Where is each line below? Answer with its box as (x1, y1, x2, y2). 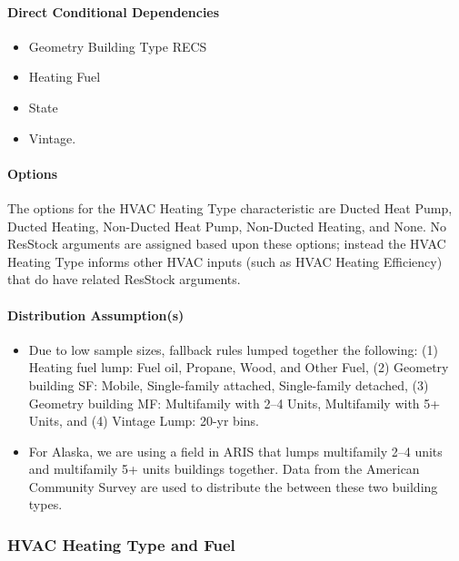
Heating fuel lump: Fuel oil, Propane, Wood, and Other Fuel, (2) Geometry (28, 358, 449, 377)
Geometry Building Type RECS (28, 36, 207, 55)
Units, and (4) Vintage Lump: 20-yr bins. (28, 411, 259, 430)
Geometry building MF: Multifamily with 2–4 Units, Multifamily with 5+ (28, 393, 441, 412)
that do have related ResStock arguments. (7, 270, 241, 289)
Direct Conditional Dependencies (7, 2, 220, 21)
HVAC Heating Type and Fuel (7, 534, 235, 556)
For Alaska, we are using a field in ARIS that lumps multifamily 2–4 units (28, 441, 443, 460)
